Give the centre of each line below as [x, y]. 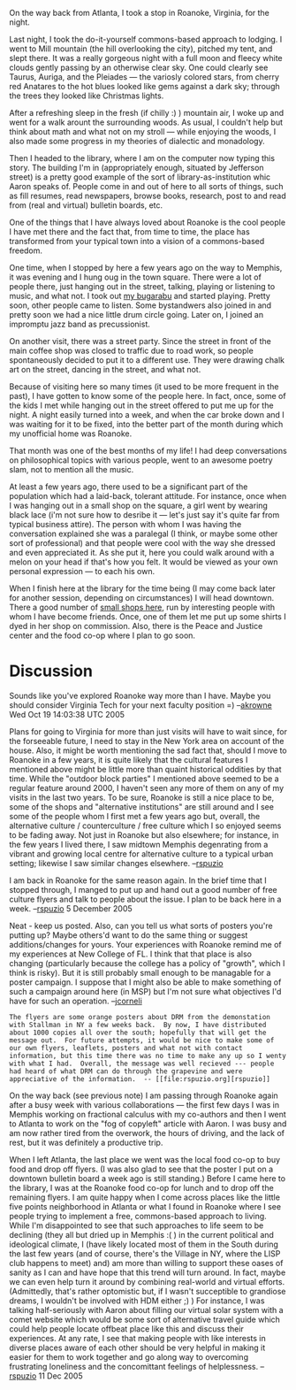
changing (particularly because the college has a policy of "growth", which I [147, 963]
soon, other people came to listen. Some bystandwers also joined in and [140, 305]
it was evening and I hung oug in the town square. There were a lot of [136, 277]
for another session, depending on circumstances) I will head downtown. [142, 598]
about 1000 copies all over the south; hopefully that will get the [138, 1033]
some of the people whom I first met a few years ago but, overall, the [135, 816]
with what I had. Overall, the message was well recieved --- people [142, 1064]
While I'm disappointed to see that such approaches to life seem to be [137, 1225]
